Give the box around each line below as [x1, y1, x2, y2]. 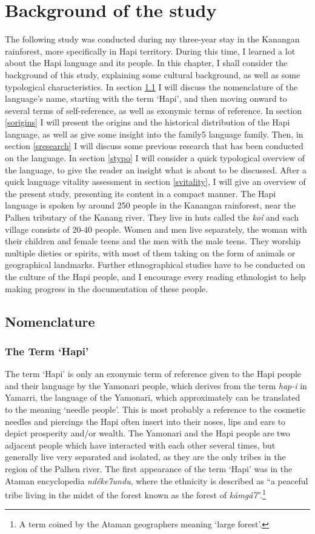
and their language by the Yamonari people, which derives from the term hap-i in [5, 379, 307, 392]
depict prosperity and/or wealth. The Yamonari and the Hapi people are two [5, 427, 290, 439]
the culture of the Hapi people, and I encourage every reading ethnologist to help [5, 270, 306, 282]
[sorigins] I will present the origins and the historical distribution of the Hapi [5, 116, 290, 128]
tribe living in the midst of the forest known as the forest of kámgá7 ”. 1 [5, 487, 266, 501]
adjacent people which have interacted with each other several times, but [5, 438, 276, 451]
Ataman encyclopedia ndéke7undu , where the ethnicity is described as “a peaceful [5, 474, 308, 487]
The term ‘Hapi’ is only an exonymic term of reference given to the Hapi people [5, 367, 302, 380]
